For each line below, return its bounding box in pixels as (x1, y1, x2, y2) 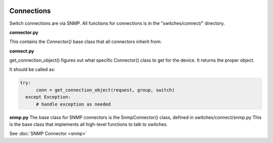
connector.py (9, 29, 38, 35)
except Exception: (25, 94, 71, 100)
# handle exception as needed (36, 101, 111, 107)
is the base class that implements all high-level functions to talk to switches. (9, 121, 168, 127)
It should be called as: (9, 66, 56, 73)
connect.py (9, 48, 34, 54)
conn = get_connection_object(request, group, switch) (36, 87, 175, 93)
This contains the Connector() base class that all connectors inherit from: (9, 38, 162, 45)
